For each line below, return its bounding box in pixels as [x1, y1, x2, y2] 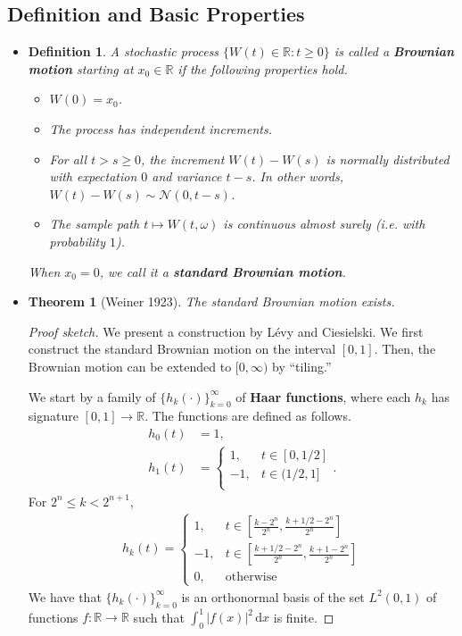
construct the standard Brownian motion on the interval [28, 339, 336, 358]
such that [133, 607, 185, 626]
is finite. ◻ [273, 607, 334, 626]
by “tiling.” [272, 356, 332, 375]
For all [49, 149, 87, 168]
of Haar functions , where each [235, 387, 411, 406]
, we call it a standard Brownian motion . [99, 262, 346, 280]
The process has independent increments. [49, 119, 272, 138]
